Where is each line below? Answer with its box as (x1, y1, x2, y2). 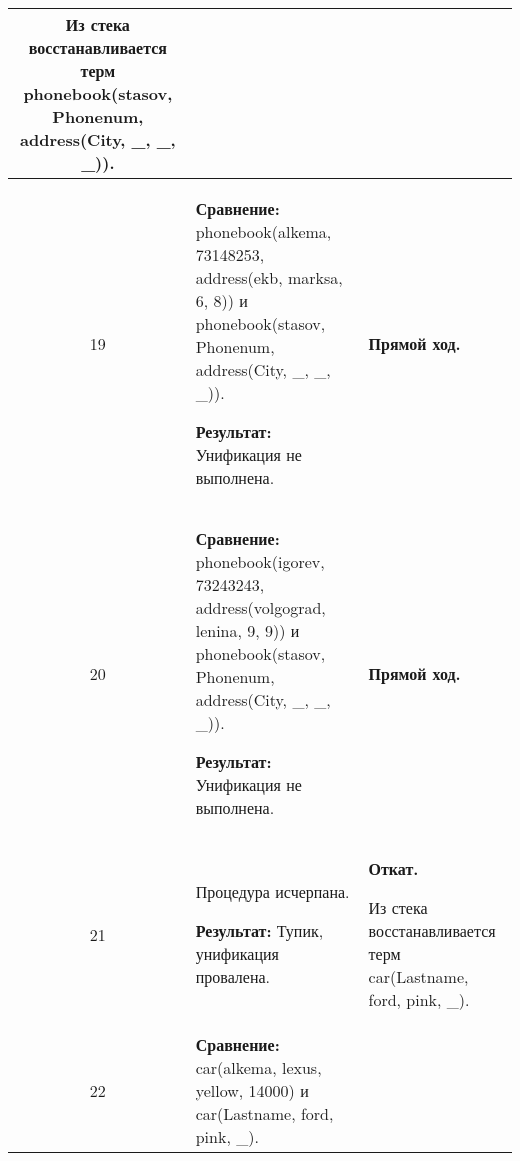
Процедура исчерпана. (195, 880, 350, 903)
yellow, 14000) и (195, 1079, 309, 1102)
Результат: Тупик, (195, 919, 324, 942)
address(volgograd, (195, 596, 326, 619)
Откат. (368, 857, 419, 880)
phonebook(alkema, (195, 220, 332, 243)
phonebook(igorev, (195, 550, 325, 573)
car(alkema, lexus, (195, 1056, 322, 1079)
